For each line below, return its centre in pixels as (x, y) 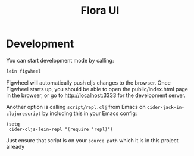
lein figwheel (24, 71)
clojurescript (24, 114)
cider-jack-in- (165, 107)
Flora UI (100, 10)
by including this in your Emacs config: (90, 113)
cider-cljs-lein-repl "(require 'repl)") (61, 129)
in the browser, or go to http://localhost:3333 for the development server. (96, 95)
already (15, 146)
